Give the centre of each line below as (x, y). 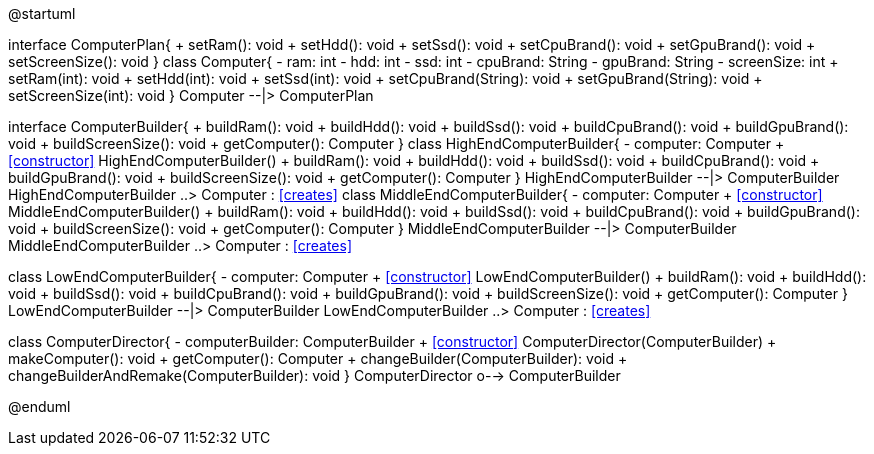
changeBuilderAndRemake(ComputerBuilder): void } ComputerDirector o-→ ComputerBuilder (314, 375)
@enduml (39, 406)
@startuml (42, 13)
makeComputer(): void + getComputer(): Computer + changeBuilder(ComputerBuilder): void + (318, 358)
